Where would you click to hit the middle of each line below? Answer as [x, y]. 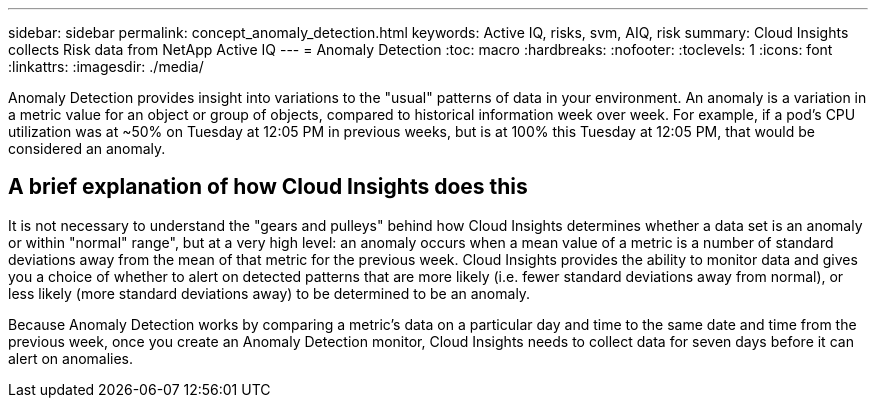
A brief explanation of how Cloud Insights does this [268, 187]
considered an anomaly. [87, 148]
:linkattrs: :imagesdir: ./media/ [106, 66]
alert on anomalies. [71, 358]
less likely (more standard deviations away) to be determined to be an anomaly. [269, 293]
